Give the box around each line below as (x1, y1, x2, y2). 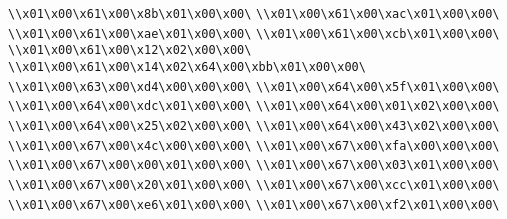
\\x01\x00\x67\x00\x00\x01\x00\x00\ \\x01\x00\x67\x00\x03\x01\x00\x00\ (8, 158, 500, 173)
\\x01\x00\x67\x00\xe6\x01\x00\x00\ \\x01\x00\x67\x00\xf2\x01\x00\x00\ (8, 197, 500, 212)
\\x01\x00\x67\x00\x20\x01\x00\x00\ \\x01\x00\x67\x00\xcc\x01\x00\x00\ (8, 177, 500, 192)
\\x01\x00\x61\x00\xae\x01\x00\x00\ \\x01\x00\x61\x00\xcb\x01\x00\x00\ (8, 26, 500, 41)
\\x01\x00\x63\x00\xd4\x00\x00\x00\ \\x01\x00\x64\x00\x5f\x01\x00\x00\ (8, 79, 500, 94)
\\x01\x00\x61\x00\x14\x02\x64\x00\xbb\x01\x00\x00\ (8, 59, 366, 74)
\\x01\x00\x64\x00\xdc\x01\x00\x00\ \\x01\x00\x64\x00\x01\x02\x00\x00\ (8, 99, 500, 114)
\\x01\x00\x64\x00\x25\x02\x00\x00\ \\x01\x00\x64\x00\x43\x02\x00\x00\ (8, 118, 500, 133)
